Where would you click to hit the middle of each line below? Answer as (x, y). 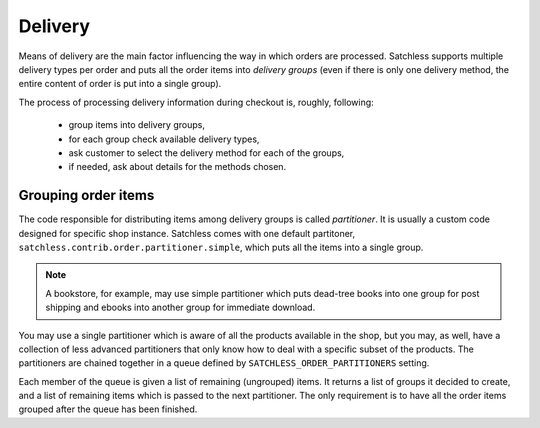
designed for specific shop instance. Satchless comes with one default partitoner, (187, 233)
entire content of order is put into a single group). (120, 84)
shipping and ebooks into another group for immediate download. (180, 307)
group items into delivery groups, (136, 125)
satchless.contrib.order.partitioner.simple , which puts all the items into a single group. (221, 247)
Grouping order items (86, 195)
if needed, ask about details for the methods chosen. (177, 167)
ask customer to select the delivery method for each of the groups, (206, 152)
